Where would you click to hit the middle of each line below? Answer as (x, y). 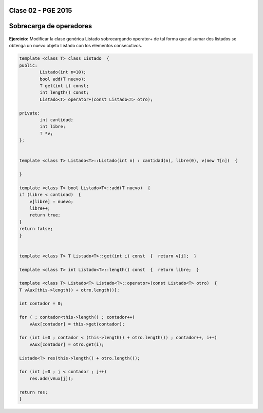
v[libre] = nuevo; (51, 201)
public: (28, 65)
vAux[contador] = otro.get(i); (67, 344)
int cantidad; (56, 120)
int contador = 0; (41, 304)
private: (30, 113)
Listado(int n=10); (63, 72)
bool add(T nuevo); (63, 79)
